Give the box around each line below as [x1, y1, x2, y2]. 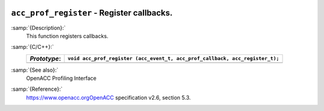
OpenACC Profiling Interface [26, 75, 97, 82]
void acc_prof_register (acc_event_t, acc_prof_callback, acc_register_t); [67, 55, 280, 62]
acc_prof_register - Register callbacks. [11, 8, 173, 18]
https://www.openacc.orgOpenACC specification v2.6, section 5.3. [26, 94, 191, 101]
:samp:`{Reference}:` [11, 85, 63, 92]
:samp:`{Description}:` [11, 24, 66, 31]
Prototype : [29, 54, 61, 63]
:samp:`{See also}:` [11, 66, 59, 73]
